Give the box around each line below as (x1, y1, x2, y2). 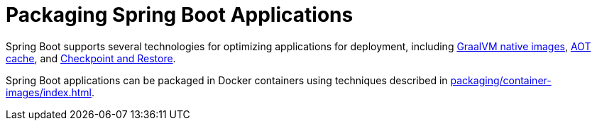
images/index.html (6, 86, 92, 98)
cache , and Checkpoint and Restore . (6, 52, 176, 64)
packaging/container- (450, 74, 552, 86)
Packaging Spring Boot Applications (6, 3, 354, 27)
